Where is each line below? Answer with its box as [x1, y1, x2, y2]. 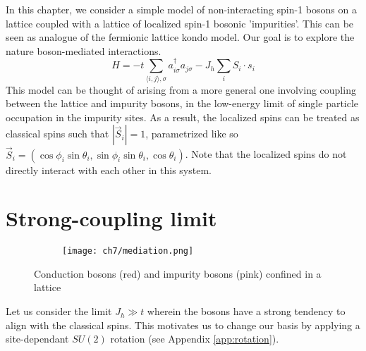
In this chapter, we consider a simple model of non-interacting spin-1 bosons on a [6, 2, 357, 16]
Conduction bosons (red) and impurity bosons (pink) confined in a [34, 266, 322, 281]
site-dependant [6, 331, 69, 346]
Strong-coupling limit [6, 204, 217, 233]
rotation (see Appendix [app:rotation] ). [110, 331, 279, 346]
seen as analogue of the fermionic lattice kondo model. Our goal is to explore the [6, 30, 355, 44]
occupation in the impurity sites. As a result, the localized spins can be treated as [6, 109, 360, 124]
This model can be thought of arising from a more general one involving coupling [6, 82, 356, 97]
